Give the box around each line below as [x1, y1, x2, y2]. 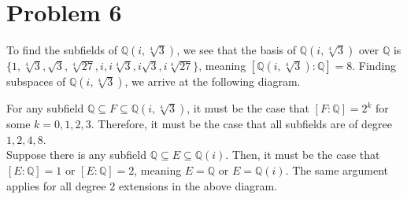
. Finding [352, 57, 397, 74]
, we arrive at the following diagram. [124, 73, 301, 90]
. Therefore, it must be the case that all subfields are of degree [91, 116, 393, 132]
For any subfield [6, 100, 84, 116]
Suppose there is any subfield [6, 146, 147, 163]
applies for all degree [6, 177, 106, 193]
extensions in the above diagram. [118, 177, 278, 193]
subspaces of [6, 73, 66, 90]
